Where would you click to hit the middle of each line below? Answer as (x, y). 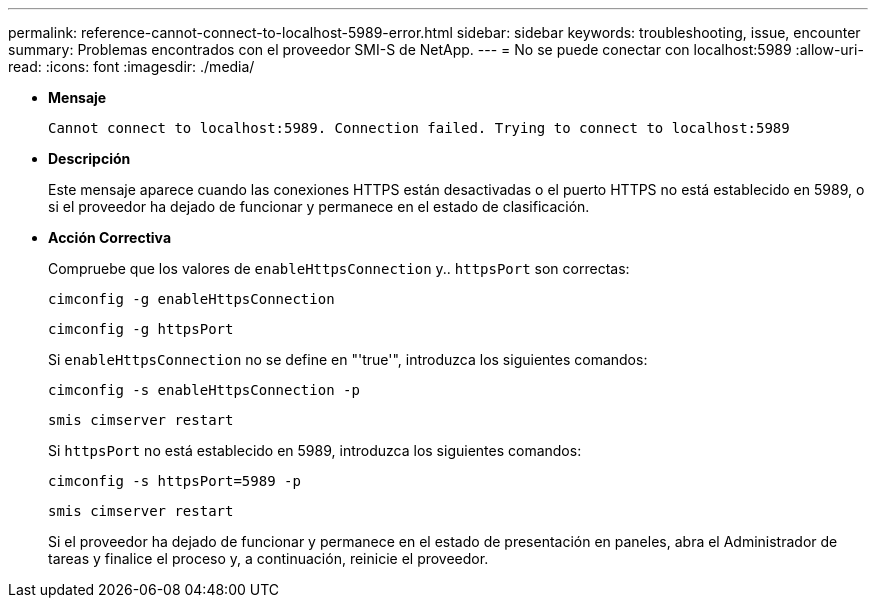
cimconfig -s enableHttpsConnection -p (204, 390)
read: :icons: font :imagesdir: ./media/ (131, 66)
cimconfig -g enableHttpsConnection (191, 299)
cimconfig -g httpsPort (141, 329)
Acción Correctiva (110, 237)
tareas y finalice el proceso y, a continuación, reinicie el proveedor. (268, 558)
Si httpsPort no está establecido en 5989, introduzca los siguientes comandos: (315, 450)
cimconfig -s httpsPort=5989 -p (174, 481)
